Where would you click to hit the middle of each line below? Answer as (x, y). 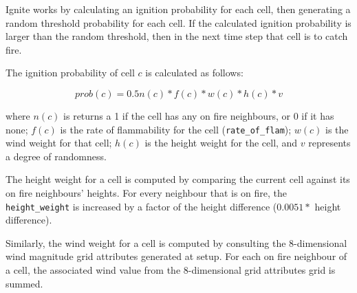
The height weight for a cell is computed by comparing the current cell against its (178, 179)
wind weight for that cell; (59, 143)
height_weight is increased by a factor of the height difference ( (141, 206)
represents (329, 143)
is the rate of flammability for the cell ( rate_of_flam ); (176, 129)
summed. (24, 283)
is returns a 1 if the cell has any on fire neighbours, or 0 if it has (199, 115)
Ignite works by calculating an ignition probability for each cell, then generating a (178, 9)
